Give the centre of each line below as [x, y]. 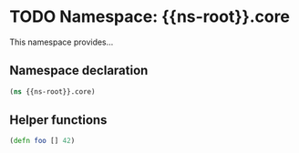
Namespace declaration [79, 71]
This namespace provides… [62, 42]
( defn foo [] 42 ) [42, 141]
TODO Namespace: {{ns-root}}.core [149, 17]
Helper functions [58, 120]
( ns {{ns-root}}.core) [52, 92]
